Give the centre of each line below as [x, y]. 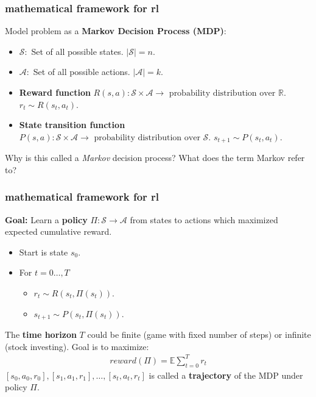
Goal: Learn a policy [46, 219]
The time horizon [41, 334]
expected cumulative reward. [58, 231]
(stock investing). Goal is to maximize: [77, 346]
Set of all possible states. [77, 51]
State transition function [72, 125]
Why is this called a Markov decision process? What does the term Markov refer [155, 158]
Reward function [55, 92]
